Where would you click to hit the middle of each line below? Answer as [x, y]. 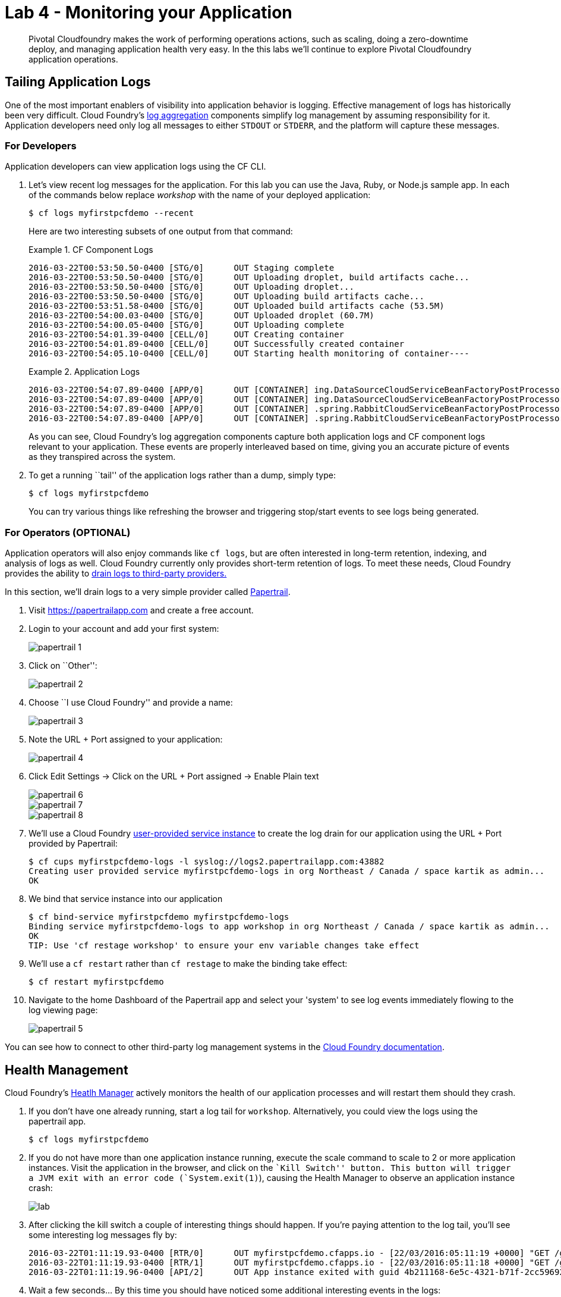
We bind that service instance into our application [126, 899]
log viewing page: [63, 1010]
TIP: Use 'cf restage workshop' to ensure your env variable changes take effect [224, 946]
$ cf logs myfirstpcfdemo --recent [111, 213]
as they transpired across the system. [102, 457]
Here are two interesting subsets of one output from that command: [161, 231]
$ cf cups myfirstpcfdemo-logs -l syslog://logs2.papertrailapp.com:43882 [207, 862]
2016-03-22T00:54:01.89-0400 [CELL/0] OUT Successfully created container [217, 344]
